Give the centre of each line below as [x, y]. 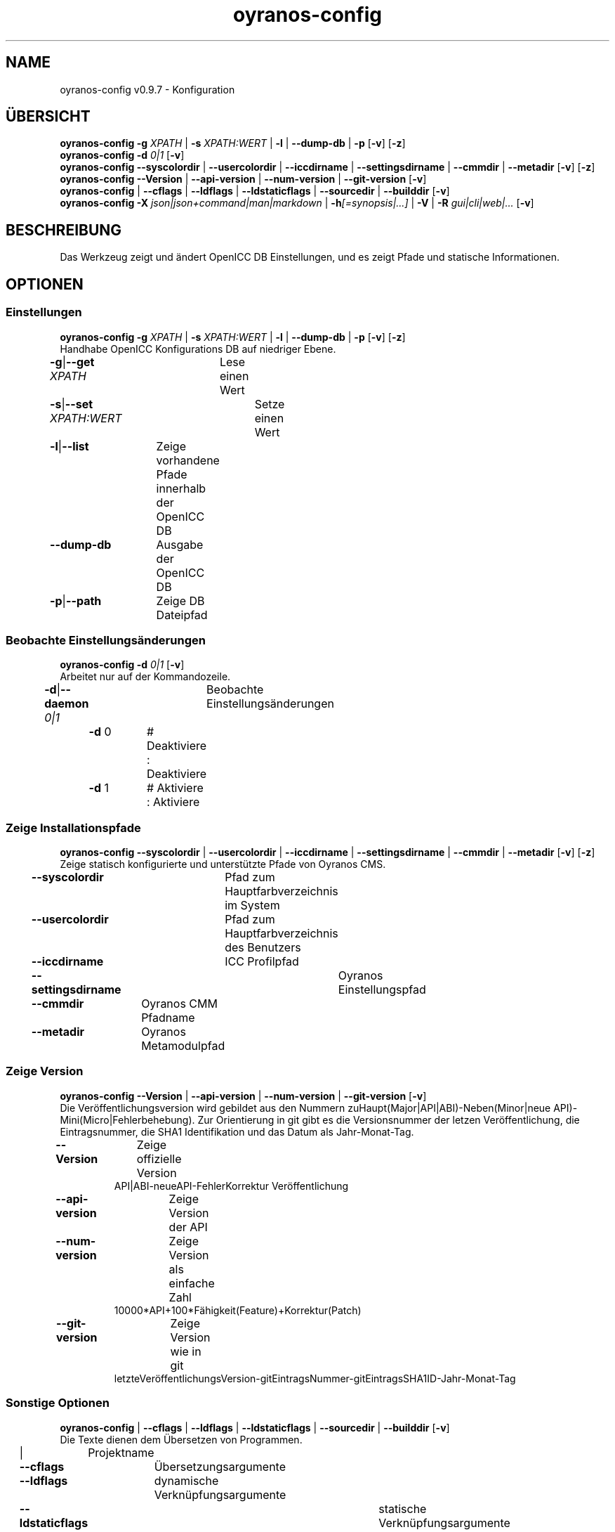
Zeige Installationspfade [73, 827]
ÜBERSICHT [48, 117]
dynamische [186, 1480]
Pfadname [168, 1018]
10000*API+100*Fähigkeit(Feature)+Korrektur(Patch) [238, 1310]
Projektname [121, 1452]
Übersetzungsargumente [220, 1466]
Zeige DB [180, 601]
